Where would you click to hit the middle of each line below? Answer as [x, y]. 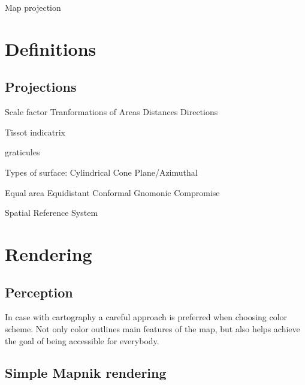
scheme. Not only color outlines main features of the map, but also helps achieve [152, 328]
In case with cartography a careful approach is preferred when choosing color [146, 317]
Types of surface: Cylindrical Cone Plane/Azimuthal [101, 172]
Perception [39, 292]
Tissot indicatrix [35, 132]
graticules [22, 152]
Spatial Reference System [52, 213]
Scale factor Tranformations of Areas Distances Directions [111, 112]
